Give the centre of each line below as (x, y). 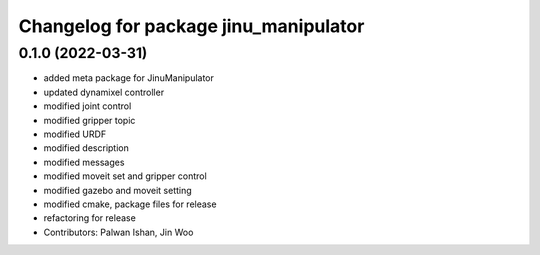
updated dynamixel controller (104, 92)
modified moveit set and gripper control (125, 176)
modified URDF (75, 134)
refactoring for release (90, 218)
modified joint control (87, 106)
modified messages (84, 162)
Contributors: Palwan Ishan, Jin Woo (118, 232)
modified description (86, 148)
